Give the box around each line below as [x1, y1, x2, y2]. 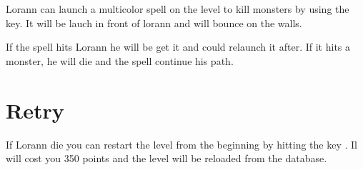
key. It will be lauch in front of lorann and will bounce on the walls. [6, 15, 302, 30]
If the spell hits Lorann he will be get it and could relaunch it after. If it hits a [6, 39, 351, 54]
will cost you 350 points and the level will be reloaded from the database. [6, 151, 327, 166]
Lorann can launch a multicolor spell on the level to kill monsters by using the [6, 1, 349, 16]
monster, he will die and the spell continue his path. [6, 53, 234, 68]
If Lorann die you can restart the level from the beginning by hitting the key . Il [6, 136, 358, 151]
